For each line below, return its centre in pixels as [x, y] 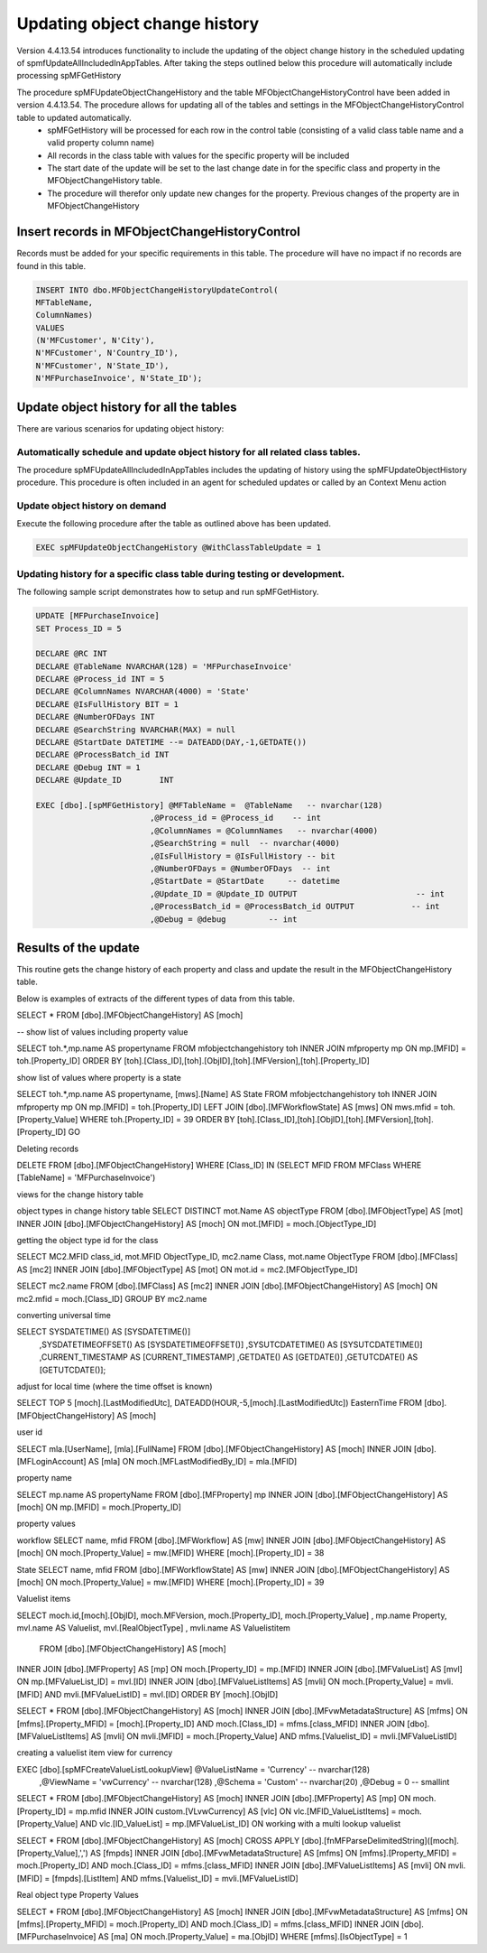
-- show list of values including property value [102, 1032]
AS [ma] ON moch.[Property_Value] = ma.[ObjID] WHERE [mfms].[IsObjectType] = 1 [253, 1937]
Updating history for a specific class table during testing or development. [181, 573]
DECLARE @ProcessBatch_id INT [102, 755]
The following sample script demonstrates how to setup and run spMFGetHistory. [168, 592]
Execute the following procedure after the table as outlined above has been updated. [174, 524]
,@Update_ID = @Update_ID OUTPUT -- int [297, 893]
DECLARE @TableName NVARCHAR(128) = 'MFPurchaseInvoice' [164, 666]
